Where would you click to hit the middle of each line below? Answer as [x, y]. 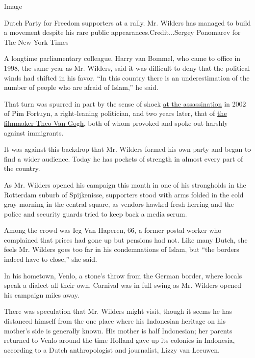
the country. [22, 168]
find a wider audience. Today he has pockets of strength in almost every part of [124, 158]
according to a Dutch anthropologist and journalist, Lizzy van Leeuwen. [112, 349]
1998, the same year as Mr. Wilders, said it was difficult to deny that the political [127, 68]
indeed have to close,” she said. [51, 259]
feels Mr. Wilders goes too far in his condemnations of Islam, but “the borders [122, 249]
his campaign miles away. [42, 294]
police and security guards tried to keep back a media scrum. [96, 213]
